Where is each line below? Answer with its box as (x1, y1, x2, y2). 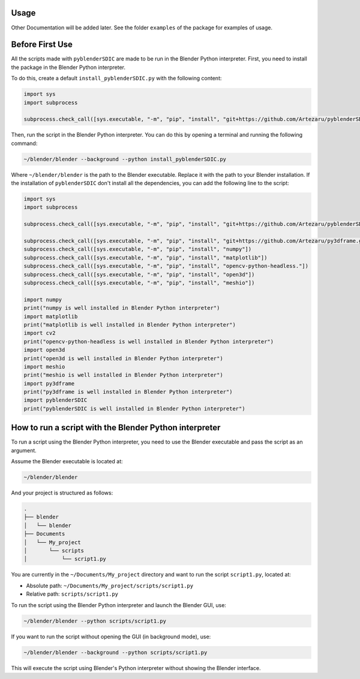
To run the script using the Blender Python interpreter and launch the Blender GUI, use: (11, 601, 226, 608)
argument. (11, 446, 37, 454)
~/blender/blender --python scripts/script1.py (23, 617, 166, 624)
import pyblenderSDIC (23, 397, 88, 404)
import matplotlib (23, 313, 78, 320)
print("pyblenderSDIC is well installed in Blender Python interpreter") (23, 405, 245, 412)
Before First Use (11, 40, 73, 50)
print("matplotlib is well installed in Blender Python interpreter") (23, 321, 236, 328)
